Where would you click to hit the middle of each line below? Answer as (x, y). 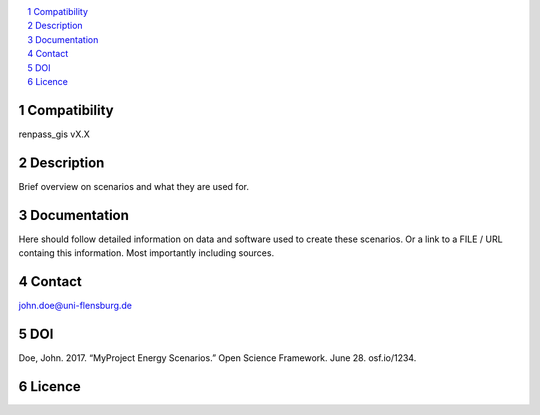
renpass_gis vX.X (54, 134)
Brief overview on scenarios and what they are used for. (134, 186)
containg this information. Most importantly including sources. (146, 253)
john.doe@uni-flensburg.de (75, 305)
